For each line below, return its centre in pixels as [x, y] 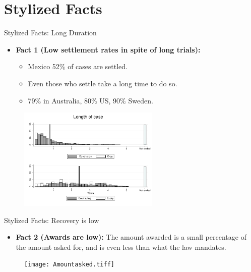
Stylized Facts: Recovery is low [52, 220]
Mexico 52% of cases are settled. [78, 66]
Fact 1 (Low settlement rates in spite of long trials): [108, 49]
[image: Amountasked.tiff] [69, 265]
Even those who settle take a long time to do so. [103, 83]
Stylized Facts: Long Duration [50, 33]
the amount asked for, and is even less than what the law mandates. [121, 247]
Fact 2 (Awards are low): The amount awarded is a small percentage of [131, 237]
